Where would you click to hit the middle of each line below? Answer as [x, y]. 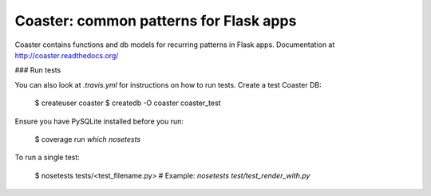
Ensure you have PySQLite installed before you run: [99, 121]
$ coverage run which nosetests [88, 139]
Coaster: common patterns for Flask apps [156, 21]
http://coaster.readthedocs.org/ [67, 55]
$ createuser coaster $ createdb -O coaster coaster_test [128, 103]
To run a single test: [47, 157]
